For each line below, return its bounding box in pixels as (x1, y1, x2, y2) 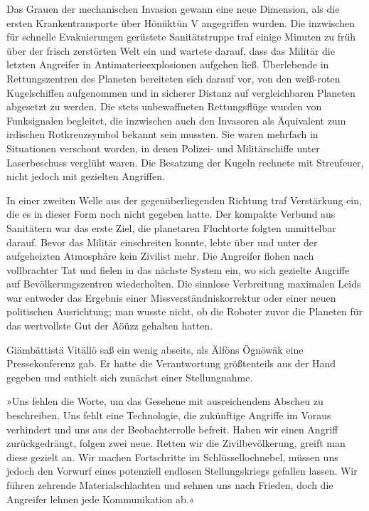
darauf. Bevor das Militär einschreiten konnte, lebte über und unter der (6, 234, 318, 249)
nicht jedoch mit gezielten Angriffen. (6, 169, 165, 184)
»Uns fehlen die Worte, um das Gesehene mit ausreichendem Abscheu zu (6, 394, 323, 409)
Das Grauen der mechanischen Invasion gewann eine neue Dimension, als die (6, 1, 340, 16)
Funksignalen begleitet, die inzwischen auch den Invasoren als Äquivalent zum (6, 112, 346, 127)
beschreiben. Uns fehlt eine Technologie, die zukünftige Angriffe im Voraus (6, 408, 331, 423)
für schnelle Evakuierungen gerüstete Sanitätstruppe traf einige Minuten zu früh (6, 29, 356, 44)
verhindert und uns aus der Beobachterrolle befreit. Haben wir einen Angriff (6, 421, 338, 436)
